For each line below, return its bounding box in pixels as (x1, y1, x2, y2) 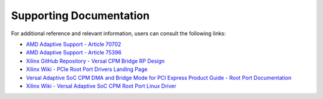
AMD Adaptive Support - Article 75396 (26, 49, 122, 56)
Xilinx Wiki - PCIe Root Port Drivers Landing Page (26, 66, 148, 73)
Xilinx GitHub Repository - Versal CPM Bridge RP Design (26, 57, 165, 64)
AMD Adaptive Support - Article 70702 (26, 41, 121, 48)
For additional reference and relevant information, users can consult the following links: (11, 30, 226, 37)
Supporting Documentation (11, 9, 150, 22)
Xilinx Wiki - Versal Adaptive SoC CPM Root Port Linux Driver (26, 82, 176, 89)
